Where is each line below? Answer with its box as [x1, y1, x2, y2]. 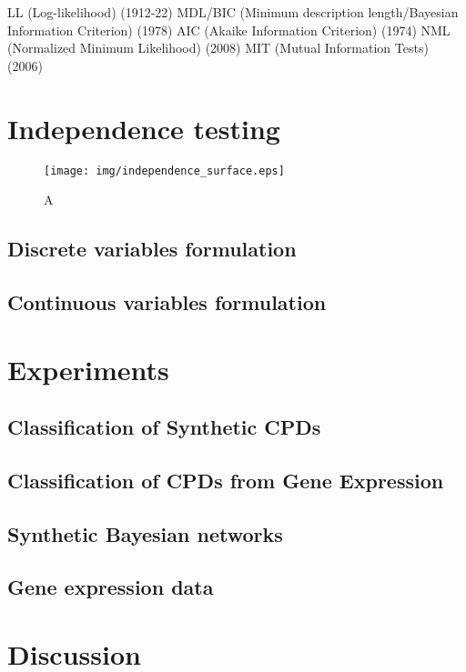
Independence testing [7, 109, 280, 146]
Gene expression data [7, 573, 214, 601]
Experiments [7, 350, 169, 387]
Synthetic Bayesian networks [7, 519, 283, 547]
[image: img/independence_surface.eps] [44, 164, 285, 177]
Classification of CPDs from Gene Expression [7, 466, 444, 494]
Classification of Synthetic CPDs [7, 413, 321, 441]
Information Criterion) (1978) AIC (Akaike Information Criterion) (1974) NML [7, 20, 451, 39]
